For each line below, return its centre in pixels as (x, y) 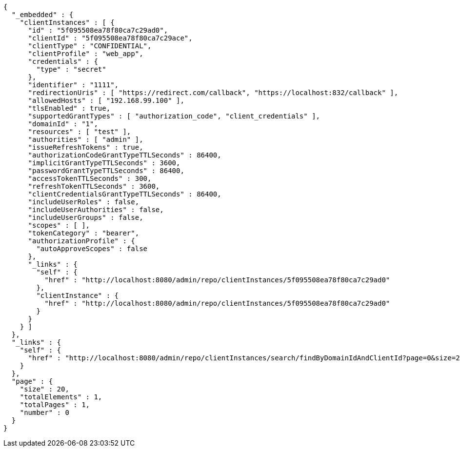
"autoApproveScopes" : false (92, 249)
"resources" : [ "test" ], (80, 132)
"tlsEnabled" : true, (69, 108)
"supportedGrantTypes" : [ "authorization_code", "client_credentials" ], (174, 116)
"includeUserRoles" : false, (84, 202)
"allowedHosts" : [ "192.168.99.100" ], (106, 100)
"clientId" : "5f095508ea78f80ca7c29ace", (110, 38)
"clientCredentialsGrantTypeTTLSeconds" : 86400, (125, 194)
